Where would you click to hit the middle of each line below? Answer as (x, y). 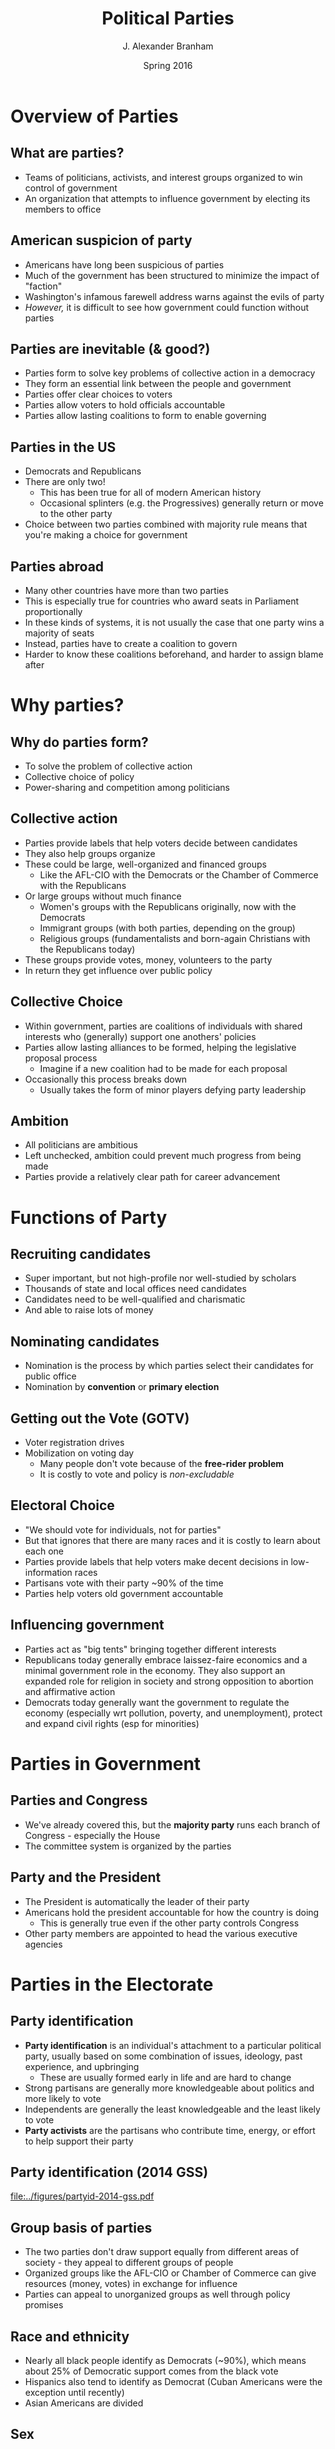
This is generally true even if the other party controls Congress (169, 1923)
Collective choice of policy (79, 776)
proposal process (61, 1058)
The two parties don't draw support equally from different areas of (162, 2252)
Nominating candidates (85, 1341)
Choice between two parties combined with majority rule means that (166, 524)
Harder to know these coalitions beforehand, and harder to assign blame (174, 654)
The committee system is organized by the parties (128, 1846)
